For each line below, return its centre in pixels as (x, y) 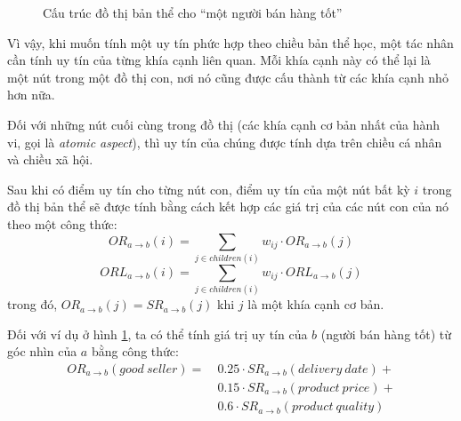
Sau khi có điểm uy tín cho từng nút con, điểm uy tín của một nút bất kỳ (209, 189)
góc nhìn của (42, 351)
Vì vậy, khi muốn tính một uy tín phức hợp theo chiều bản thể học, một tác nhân (230, 42)
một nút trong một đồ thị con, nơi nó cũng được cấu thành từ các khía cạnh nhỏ (228, 77)
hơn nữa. (31, 95)
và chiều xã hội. (50, 159)
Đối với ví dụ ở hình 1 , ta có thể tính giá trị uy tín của (158, 334)
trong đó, (32, 304)
